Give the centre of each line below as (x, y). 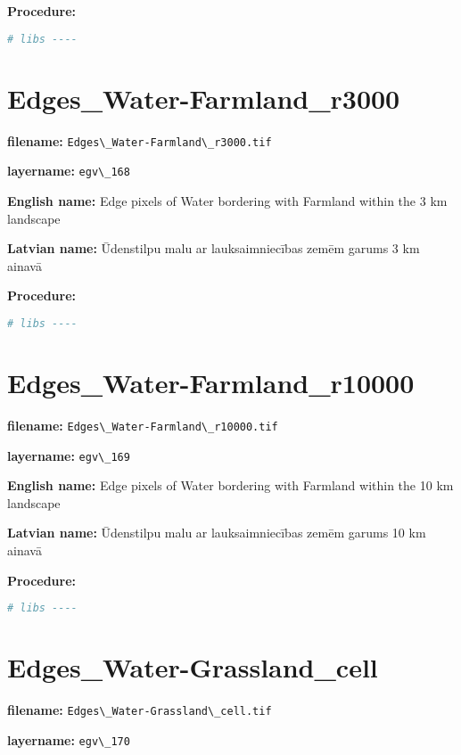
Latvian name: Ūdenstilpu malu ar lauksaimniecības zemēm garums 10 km (217, 533)
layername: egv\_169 (69, 455)
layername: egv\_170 (69, 739)
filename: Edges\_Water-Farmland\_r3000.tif (140, 140)
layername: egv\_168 (69, 171)
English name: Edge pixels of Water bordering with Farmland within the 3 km (227, 200)
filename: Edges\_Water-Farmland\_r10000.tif (143, 425)
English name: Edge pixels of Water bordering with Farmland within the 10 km (230, 485)
